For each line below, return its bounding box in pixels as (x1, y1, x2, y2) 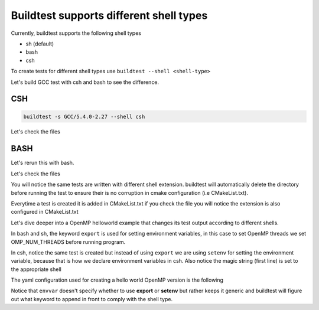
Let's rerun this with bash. (11, 159, 74, 167)
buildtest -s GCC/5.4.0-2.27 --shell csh (23, 113, 145, 120)
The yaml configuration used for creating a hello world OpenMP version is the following (11, 276, 224, 283)
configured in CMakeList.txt (11, 208, 79, 216)
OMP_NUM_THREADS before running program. (11, 238, 126, 245)
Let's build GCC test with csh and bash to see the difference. (11, 79, 159, 86)
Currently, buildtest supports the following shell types (11, 30, 142, 37)
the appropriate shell (11, 266, 61, 273)
